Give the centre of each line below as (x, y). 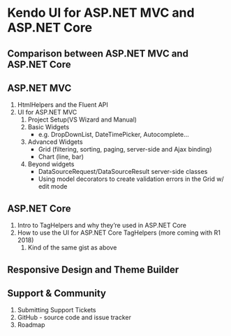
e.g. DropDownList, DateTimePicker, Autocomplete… (114, 135)
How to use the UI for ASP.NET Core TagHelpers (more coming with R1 (119, 233)
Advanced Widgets (55, 142)
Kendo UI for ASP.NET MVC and (101, 13)
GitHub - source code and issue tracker (74, 317)
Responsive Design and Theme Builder (93, 269)
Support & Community (57, 293)
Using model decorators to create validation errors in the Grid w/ (131, 179)
